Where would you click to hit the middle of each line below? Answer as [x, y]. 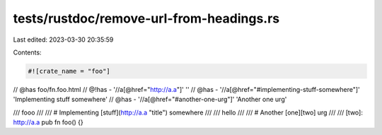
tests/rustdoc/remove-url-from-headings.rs [146, 18]
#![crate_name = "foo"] [69, 71]
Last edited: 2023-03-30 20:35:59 [63, 40]
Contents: [27, 52]
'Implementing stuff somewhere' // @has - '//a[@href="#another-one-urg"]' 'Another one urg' [150, 100]
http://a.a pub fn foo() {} [48, 122]
